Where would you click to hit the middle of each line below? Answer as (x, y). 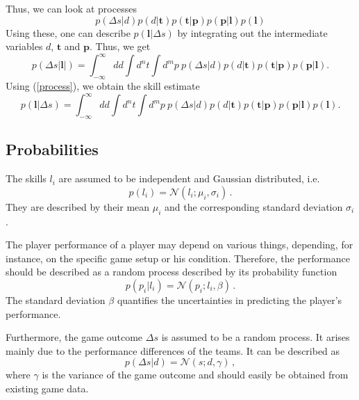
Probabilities (52, 149)
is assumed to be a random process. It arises (256, 337)
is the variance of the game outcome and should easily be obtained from (195, 375)
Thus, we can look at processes (71, 8)
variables (24, 46)
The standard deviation (56, 299)
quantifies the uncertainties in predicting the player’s (229, 299)
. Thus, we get (120, 46)
